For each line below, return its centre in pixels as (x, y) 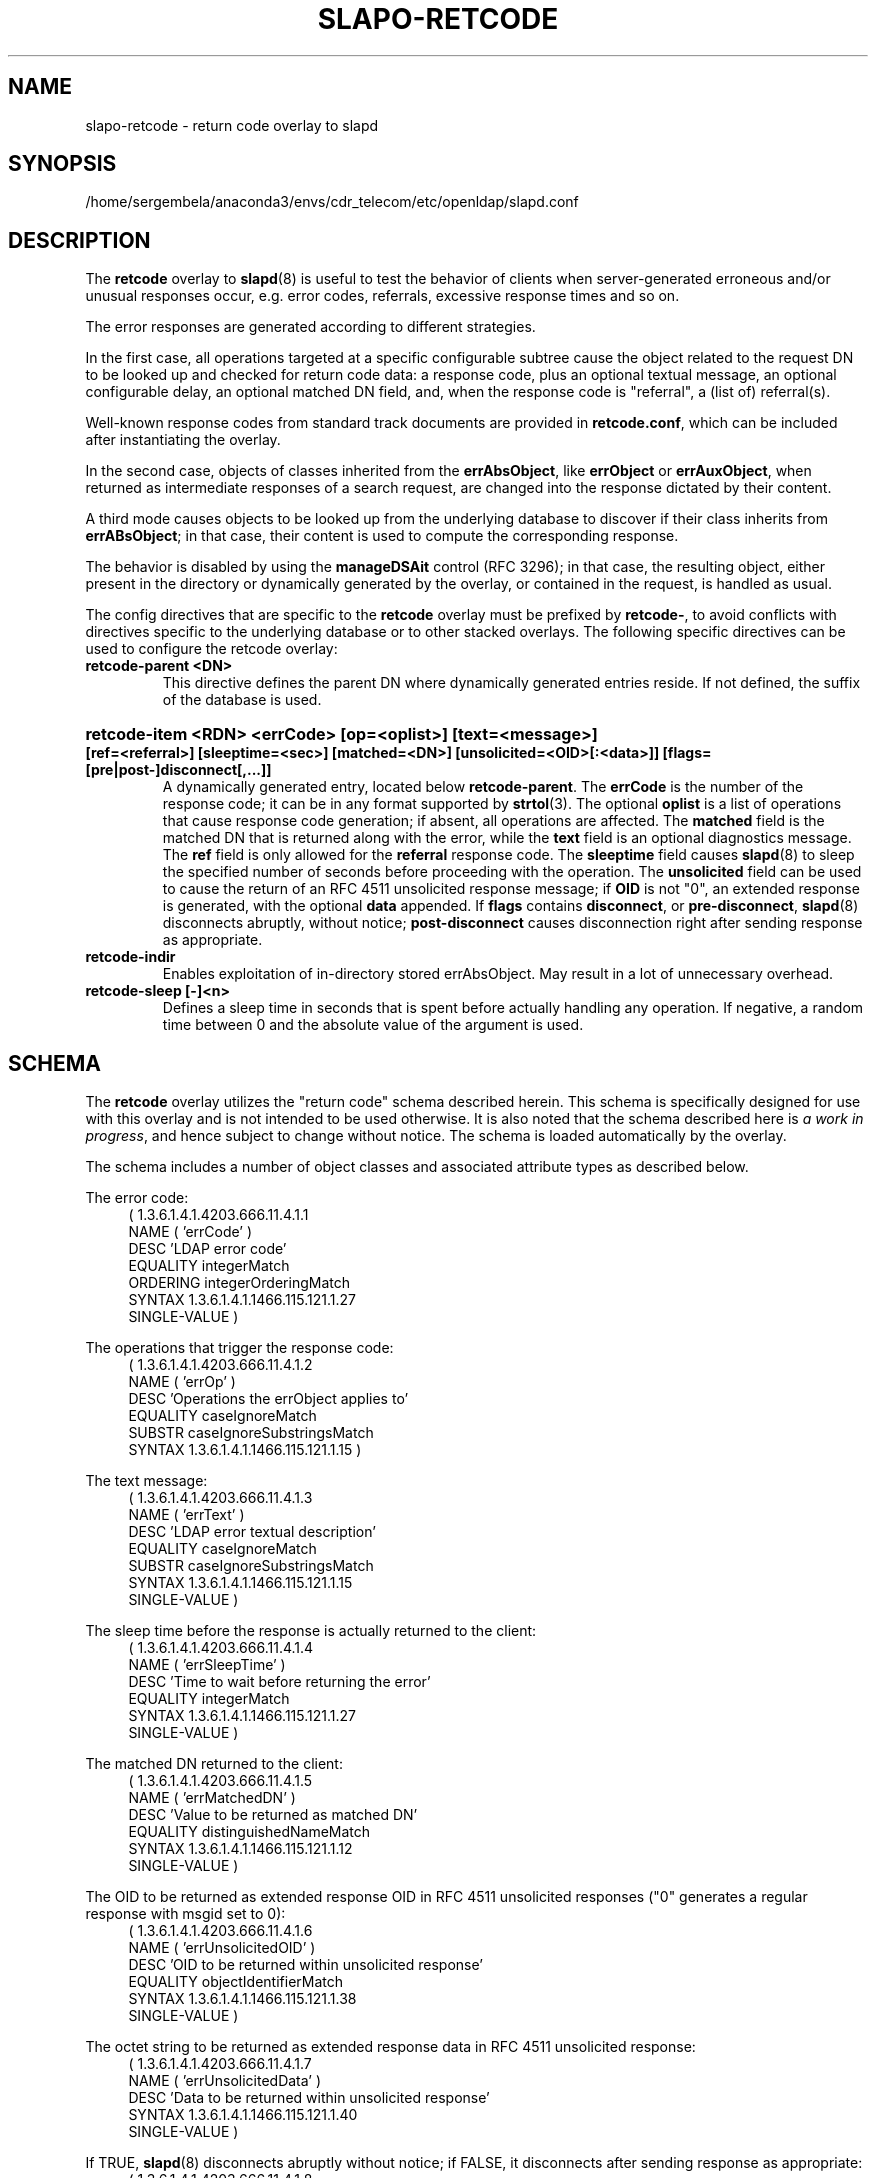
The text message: (146, 1481)
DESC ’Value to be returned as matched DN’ (273, 1815)
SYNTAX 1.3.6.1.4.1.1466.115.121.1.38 (242, 1999)
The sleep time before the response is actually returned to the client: (311, 1631)
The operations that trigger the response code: (239, 1348)
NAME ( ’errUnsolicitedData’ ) (225, 2081)
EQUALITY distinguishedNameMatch (249, 1832)
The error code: (137, 1198)
